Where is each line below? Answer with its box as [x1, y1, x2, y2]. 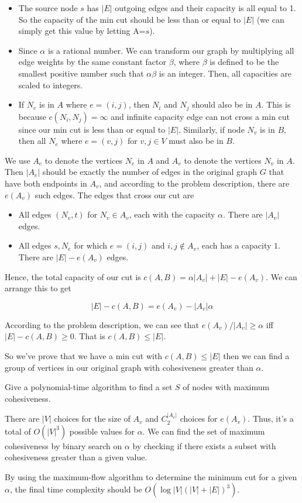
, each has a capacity [197, 239, 272, 251]
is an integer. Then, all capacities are [159, 67, 292, 79]
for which [74, 239, 108, 251]
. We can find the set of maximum [142, 425, 265, 437]
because [18, 110, 46, 122]
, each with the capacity [129, 208, 215, 221]
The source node [18, 2, 78, 13]
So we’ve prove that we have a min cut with [5, 349, 163, 361]
